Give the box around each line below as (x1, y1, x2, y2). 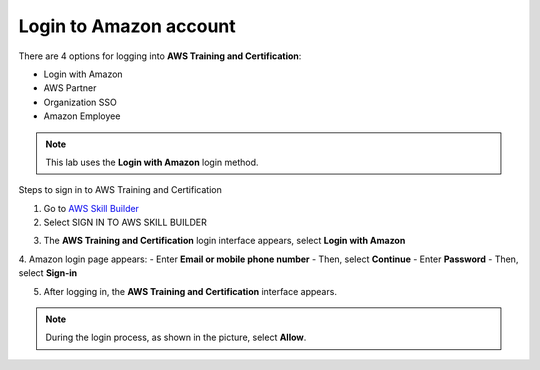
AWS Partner (43, 82, 97, 94)
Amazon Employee (43, 110, 121, 122)
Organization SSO (43, 96, 117, 108)
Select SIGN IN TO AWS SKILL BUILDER (43, 216, 207, 229)
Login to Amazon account (18, 15, 237, 37)
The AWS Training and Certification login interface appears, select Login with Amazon (43, 235, 406, 247)
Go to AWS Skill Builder (43, 202, 140, 214)
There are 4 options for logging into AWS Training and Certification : (18, 50, 302, 62)
